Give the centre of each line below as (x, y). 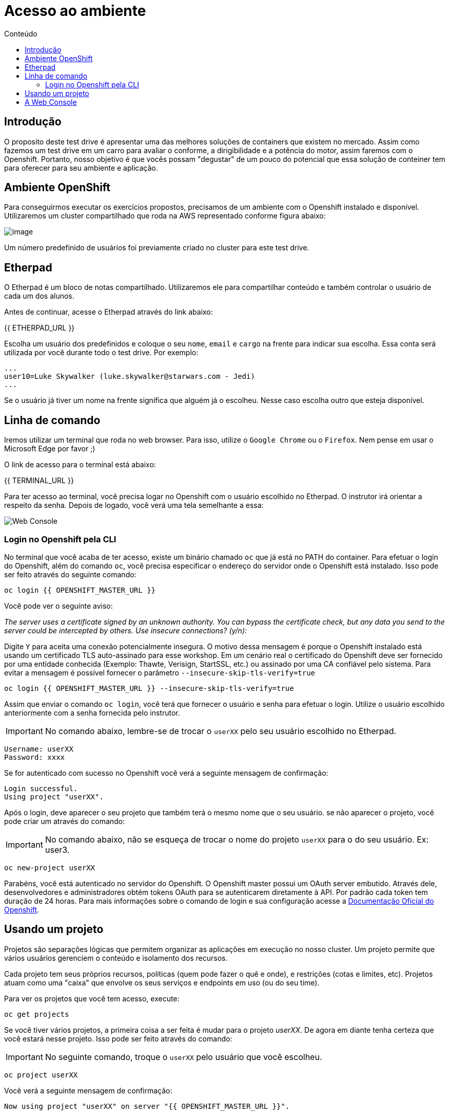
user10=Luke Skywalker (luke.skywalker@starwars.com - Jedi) (130, 377)
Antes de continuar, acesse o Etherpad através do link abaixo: (109, 312)
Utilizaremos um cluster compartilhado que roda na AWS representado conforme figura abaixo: (165, 216)
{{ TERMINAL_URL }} (39, 481)
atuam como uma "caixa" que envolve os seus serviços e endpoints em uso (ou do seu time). (162, 982)
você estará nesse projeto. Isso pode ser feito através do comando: (118, 1038)
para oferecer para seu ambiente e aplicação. (81, 168)
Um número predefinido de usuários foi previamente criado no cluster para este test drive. (157, 248)
